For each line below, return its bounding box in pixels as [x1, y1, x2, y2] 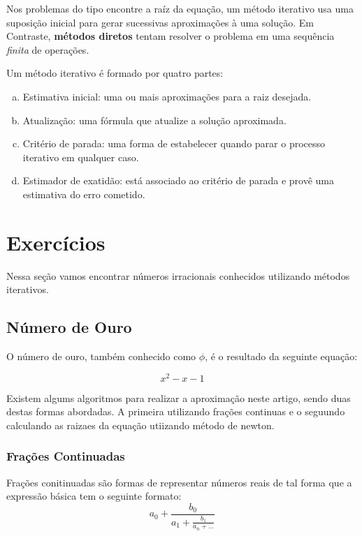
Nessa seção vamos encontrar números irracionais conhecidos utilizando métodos [6, 268, 350, 283]
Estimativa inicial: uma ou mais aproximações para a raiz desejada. [22, 89, 312, 103]
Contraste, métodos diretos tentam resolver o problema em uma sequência [6, 29, 335, 43]
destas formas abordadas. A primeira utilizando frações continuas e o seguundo [6, 404, 345, 419]
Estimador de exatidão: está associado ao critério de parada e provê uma [22, 173, 334, 188]
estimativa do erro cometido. [22, 186, 145, 201]
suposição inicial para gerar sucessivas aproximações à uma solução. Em [6, 15, 314, 29]
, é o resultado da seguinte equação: [205, 349, 358, 364]
